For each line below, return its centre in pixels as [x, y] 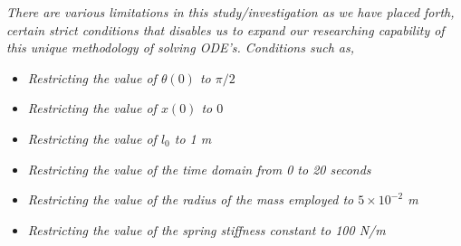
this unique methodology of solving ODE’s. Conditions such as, [181, 47]
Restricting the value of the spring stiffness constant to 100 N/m [206, 229]
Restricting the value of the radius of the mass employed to [191, 199]
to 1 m [193, 138]
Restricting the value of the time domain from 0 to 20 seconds [199, 169]
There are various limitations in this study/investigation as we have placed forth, [230, 12]
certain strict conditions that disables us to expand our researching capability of [226, 29]
